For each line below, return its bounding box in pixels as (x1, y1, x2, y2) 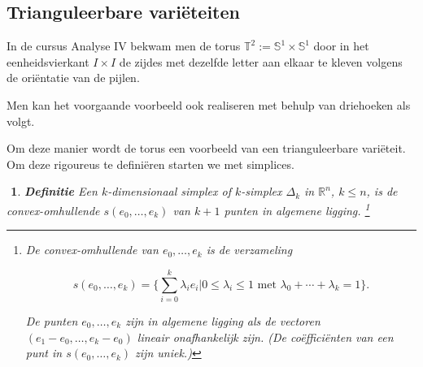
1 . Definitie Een (11, 183, 98, 200)
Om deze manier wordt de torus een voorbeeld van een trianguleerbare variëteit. (7, 140, 406, 157)
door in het (313, 37, 369, 54)
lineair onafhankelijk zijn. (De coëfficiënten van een (137, 328, 394, 345)
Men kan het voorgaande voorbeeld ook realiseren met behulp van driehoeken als (7, 96, 411, 113)
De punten (25, 312, 78, 329)
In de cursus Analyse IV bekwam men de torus (7, 37, 241, 54)
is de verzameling (206, 241, 293, 258)
